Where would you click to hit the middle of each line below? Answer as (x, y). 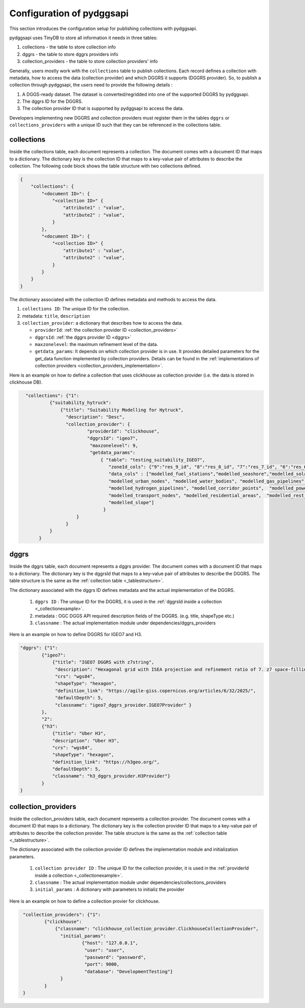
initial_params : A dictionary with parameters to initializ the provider (110, 889)
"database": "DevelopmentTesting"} (129, 971)
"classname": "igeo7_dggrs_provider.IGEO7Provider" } (124, 705)
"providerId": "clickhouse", (123, 431)
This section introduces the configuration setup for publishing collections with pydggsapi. (103, 28)
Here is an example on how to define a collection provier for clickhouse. (85, 901)
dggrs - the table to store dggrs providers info (70, 54)
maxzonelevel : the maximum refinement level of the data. (97, 344)
